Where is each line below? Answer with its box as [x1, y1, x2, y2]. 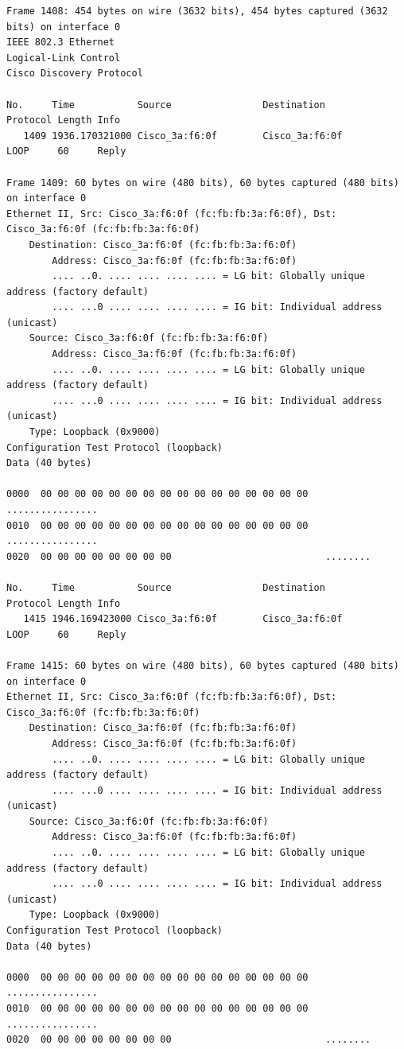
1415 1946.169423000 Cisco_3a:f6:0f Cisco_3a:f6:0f [23, 613, 343, 625]
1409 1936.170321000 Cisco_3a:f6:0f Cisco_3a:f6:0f [23, 130, 343, 142]
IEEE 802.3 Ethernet [6, 37, 115, 49]
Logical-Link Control [6, 52, 121, 64]
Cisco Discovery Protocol [6, 68, 143, 80]
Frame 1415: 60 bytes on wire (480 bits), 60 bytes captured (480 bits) [6, 659, 399, 671]
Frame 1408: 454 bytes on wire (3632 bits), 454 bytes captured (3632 [6, 6, 388, 17]
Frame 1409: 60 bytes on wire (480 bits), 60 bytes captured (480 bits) [6, 177, 399, 188]
